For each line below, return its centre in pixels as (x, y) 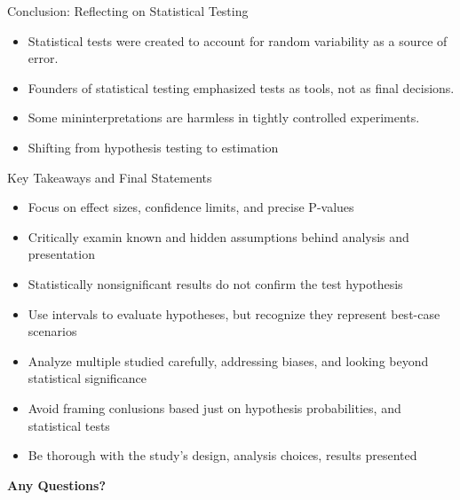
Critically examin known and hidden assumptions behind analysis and (218, 236)
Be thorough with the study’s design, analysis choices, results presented (222, 455)
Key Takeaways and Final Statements (110, 177)
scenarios (52, 331)
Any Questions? (56, 484)
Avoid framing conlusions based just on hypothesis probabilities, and (214, 407)
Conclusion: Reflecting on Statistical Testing (128, 11)
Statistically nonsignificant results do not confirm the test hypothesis (215, 283)
